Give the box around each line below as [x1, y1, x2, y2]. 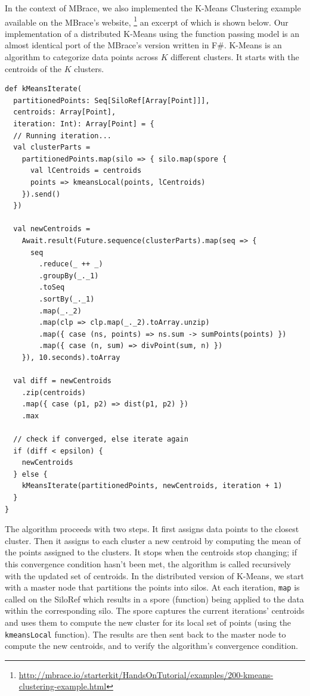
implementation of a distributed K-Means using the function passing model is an [5, 27, 300, 39]
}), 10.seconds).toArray [21, 353, 120, 362]
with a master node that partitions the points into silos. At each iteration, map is [5, 581, 300, 594]
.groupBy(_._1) [39, 271, 99, 280]
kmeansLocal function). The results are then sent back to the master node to [5, 627, 286, 640]
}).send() [21, 189, 61, 198]
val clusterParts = [13, 143, 91, 152]
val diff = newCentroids [13, 377, 111, 386]
